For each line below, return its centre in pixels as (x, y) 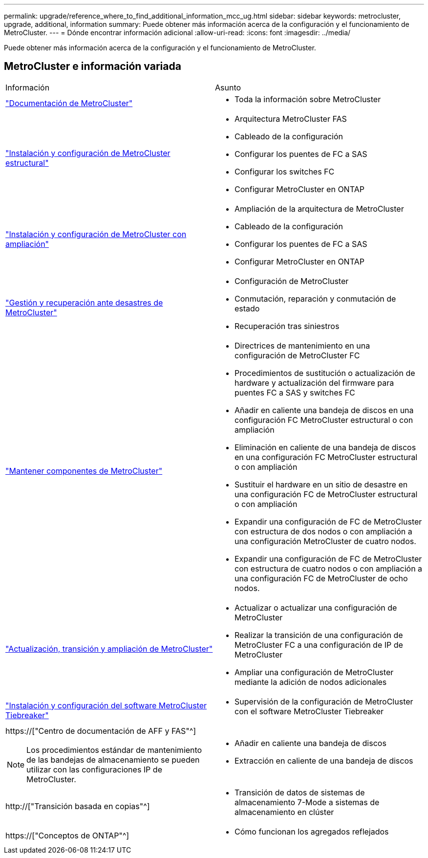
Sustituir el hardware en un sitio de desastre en (321, 484)
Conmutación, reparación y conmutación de (315, 298)
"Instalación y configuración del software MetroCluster (106, 705)
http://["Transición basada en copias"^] (78, 806)
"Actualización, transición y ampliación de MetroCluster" (109, 649)
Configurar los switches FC (285, 171)
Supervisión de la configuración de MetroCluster (324, 701)
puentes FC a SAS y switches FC (295, 392)
